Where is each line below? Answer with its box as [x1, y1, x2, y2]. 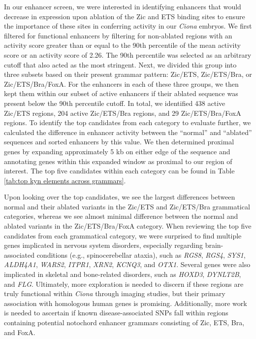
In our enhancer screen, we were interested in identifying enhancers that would [4, 1, 241, 11]
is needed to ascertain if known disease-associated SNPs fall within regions [4, 307, 228, 318]
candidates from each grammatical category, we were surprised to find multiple [4, 230, 242, 240]
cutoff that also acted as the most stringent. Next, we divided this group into [4, 59, 237, 69]
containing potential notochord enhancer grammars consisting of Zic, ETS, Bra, [4, 317, 245, 327]
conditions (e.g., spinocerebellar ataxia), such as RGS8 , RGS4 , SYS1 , [36, 249, 246, 260]
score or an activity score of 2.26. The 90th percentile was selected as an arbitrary [4, 49, 252, 60]
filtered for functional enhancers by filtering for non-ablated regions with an [4, 30, 232, 40]
